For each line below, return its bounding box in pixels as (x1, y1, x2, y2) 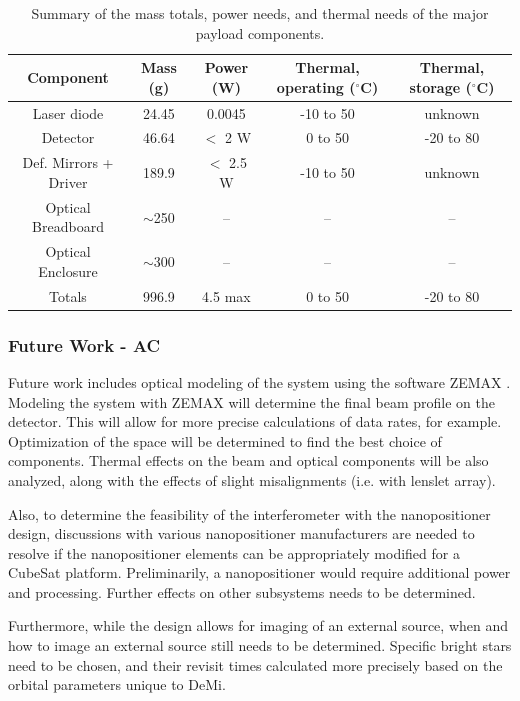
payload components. (195, 22, 325, 43)
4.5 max (202, 285, 251, 306)
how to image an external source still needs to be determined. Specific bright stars (8, 635, 512, 656)
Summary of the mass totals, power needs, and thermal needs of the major (31, 3, 489, 23)
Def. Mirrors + (22, 152, 114, 173)
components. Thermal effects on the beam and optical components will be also (8, 450, 489, 471)
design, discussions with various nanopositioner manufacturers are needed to (8, 523, 475, 544)
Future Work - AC (8, 332, 161, 357)
